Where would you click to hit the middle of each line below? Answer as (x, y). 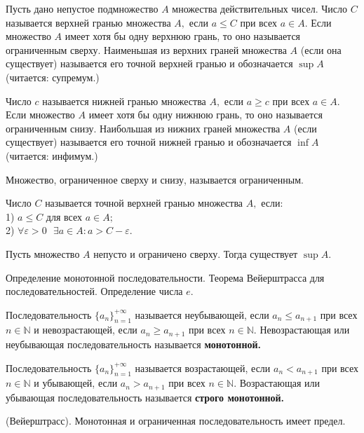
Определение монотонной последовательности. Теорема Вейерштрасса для (165, 277)
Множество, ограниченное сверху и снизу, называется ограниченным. (155, 179)
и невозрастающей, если (86, 330)
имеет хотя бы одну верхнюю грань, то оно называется (183, 36)
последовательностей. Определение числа (94, 291)
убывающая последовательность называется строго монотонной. (145, 397)
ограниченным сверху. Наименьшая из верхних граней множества (146, 49)
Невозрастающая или (305, 330)
